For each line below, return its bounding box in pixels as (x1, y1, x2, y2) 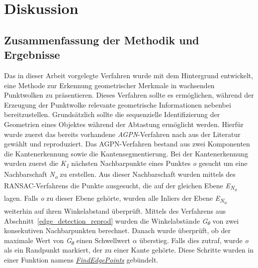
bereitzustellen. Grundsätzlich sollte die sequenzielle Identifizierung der (4, 109, 220, 120)
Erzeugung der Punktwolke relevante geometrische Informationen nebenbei (4, 99, 231, 110)
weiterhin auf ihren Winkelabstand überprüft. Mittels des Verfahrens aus (4, 206, 226, 216)
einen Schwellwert (76, 235, 130, 245)
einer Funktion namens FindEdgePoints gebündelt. (4, 254, 159, 265)
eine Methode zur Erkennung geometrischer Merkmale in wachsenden (4, 80, 215, 90)
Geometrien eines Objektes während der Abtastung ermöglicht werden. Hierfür (4, 119, 244, 129)
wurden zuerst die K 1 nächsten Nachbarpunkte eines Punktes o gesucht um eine (4, 158, 248, 170)
